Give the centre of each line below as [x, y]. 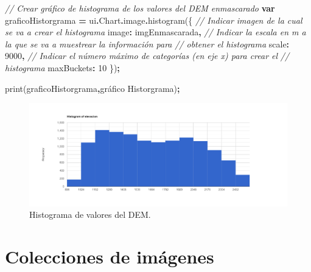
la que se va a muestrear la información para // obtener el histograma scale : [147, 44]
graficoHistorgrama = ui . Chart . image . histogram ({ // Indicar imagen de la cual [154, 20]
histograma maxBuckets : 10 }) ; [62, 67]
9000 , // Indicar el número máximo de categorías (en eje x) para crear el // [147, 56]
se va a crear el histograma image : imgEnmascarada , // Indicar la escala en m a [155, 32]
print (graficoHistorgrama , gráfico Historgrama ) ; [93, 88]
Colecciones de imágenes [110, 256]
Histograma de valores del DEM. [90, 214]
